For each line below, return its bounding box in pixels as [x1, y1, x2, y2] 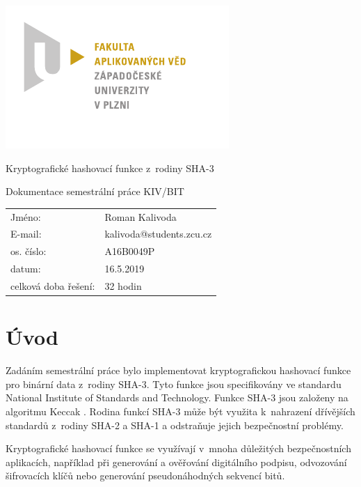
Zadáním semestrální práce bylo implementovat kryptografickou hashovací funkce [6, 363, 351, 378]
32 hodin [104, 278, 142, 293]
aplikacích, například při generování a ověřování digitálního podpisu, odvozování [6, 454, 347, 469]
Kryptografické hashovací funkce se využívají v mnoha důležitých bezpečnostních [6, 441, 351, 456]
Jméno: [10, 209, 41, 224]
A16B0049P [104, 244, 155, 258]
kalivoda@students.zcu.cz [104, 226, 212, 241]
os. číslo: [10, 244, 47, 258]
